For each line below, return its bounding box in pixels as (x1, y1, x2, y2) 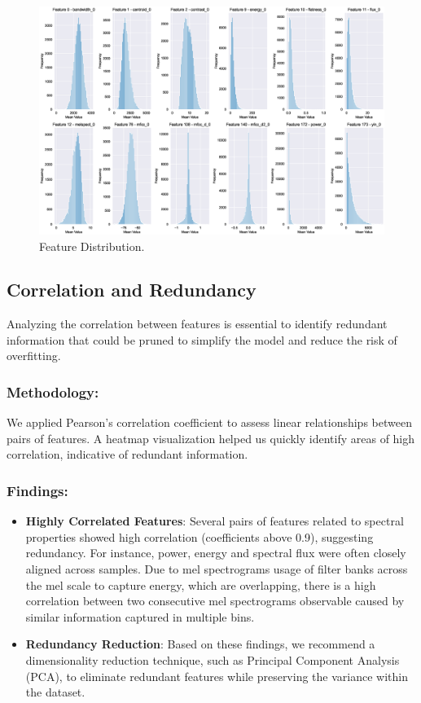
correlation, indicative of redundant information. (7, 446, 248, 463)
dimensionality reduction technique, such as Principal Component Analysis (25, 652, 400, 669)
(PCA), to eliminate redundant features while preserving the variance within (25, 667, 408, 684)
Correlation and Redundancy (7, 277, 257, 302)
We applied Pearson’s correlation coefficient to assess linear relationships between (7, 414, 412, 431)
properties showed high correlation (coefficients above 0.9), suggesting (25, 528, 374, 545)
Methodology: (7, 382, 99, 402)
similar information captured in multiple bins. (25, 608, 255, 625)
